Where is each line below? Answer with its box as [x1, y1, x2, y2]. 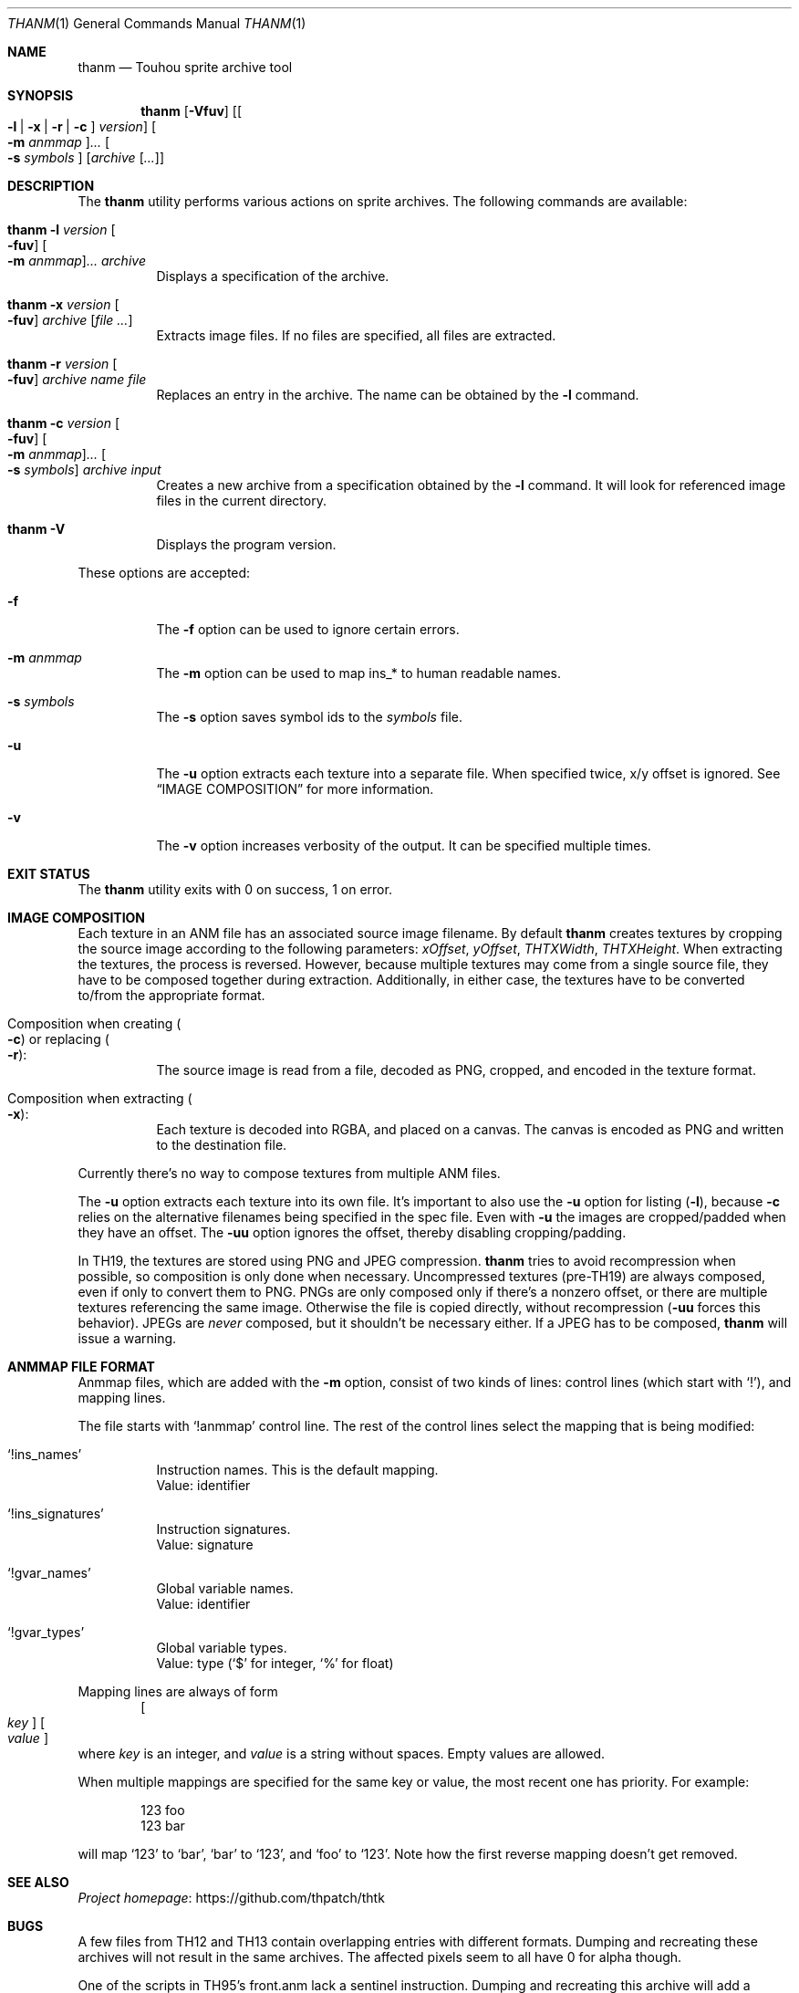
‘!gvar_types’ [7, 1624, 85, 1640]
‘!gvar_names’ [7, 1565, 91, 1581]
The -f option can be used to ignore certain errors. [156, 621, 460, 637]
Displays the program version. [156, 537, 337, 552]
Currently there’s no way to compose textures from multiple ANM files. [78, 1165, 501, 1181]
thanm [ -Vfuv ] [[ [140, 103, 243, 119]
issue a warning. [78, 1330, 177, 1346]
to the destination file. [156, 1137, 287, 1153]
